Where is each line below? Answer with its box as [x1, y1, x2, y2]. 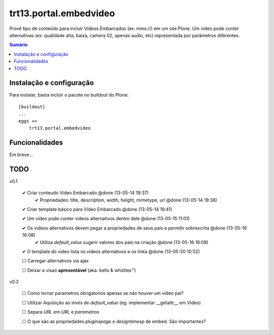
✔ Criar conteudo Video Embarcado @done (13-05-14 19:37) [22, 190, 149, 196]
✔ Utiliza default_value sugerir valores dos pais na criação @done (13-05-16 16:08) [35, 239, 209, 245]
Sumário [9, 42, 28, 48]
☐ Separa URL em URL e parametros [22, 309, 99, 315]
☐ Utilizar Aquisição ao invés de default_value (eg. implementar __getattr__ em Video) [22, 299, 201, 306]
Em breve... [9, 151, 33, 158]
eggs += [18, 118, 38, 124]
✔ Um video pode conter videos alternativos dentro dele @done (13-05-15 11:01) [22, 216, 190, 222]
